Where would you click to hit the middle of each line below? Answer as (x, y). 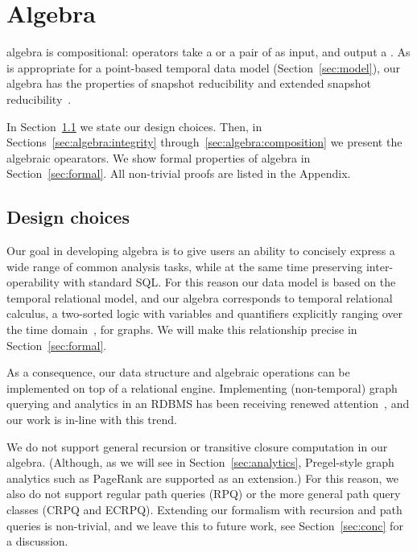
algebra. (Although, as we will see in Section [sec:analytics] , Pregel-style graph (200, 462)
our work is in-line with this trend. (92, 420)
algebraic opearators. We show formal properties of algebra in (159, 157)
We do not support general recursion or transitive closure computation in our (197, 446)
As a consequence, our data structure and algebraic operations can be (178, 372)
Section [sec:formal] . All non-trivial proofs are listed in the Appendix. (179, 173)
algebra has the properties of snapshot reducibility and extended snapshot (189, 83)
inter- (380, 266)
